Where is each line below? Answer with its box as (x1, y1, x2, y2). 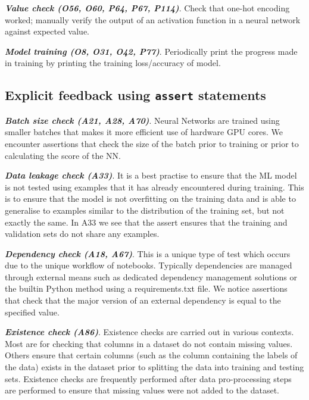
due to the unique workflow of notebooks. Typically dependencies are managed (5, 259, 292, 271)
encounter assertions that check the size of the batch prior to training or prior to (5, 137, 299, 149)
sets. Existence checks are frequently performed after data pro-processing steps (5, 372, 292, 385)
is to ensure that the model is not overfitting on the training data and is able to (5, 192, 296, 205)
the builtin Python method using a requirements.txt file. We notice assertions (5, 282, 288, 295)
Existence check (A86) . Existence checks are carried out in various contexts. (5, 326, 294, 338)
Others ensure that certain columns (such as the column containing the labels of (5, 349, 298, 361)
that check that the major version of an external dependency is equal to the (5, 294, 281, 307)
